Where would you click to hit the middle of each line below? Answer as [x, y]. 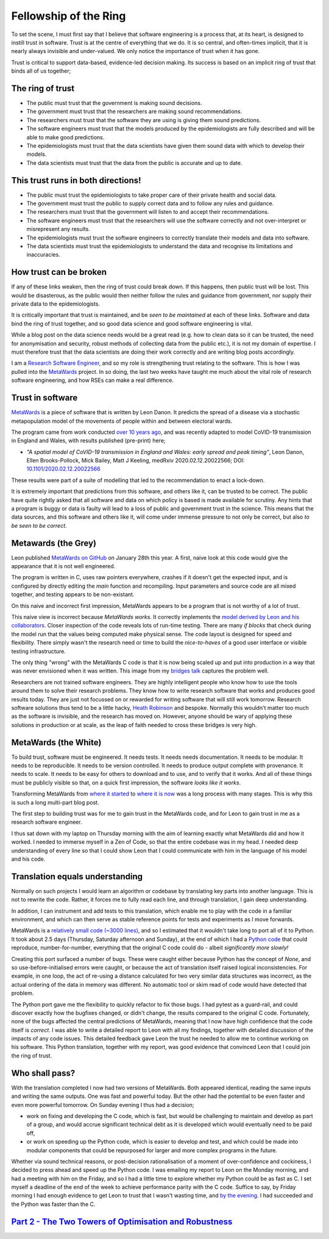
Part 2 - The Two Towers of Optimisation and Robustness [122, 1222]
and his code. [28, 859]
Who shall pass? [43, 1073]
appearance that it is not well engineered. [63, 566]
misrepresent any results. [58, 229]
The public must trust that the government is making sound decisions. [114, 103]
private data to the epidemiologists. [56, 304]
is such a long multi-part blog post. [55, 802]
